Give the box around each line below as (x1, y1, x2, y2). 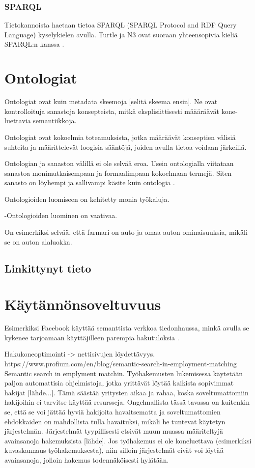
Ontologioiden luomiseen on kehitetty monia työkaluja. (4, 193, 170, 204)
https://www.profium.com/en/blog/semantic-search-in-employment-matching (4, 358, 237, 368)
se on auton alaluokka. (4, 236, 72, 247)
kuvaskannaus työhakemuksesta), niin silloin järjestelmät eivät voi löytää (4, 445, 224, 455)
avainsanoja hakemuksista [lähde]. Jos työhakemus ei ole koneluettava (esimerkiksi (4, 435, 252, 445)
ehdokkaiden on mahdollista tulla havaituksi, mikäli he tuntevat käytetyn (4, 416, 226, 426)
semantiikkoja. (33, 115, 77, 126)
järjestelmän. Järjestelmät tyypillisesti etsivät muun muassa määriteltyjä (4, 426, 223, 436)
